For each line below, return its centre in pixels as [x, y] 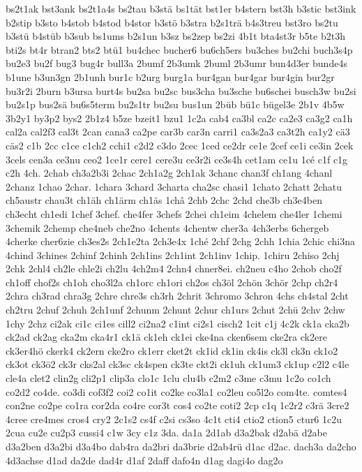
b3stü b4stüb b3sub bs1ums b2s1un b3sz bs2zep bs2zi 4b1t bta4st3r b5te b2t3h [175, 36]
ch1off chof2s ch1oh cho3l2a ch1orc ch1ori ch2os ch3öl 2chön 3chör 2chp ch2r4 [172, 282]
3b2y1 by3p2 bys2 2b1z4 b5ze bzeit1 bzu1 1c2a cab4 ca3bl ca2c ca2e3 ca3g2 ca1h [179, 118]
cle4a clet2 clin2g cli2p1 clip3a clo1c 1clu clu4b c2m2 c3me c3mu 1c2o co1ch [168, 378]
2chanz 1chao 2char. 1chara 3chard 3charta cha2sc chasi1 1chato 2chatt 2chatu [174, 186]
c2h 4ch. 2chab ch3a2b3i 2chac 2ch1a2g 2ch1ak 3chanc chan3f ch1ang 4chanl [169, 173]
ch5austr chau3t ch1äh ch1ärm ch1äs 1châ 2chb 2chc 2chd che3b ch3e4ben [164, 200]
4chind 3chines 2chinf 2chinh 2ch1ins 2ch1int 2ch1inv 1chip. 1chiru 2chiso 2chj [173, 255]
